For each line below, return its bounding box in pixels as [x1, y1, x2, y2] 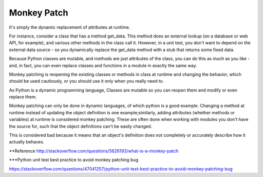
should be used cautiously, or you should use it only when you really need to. [9, 78, 164, 84]
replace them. [9, 94, 37, 100]
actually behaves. [9, 139, 45, 145]
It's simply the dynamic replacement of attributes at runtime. [9, 24, 131, 30]
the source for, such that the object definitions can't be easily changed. [9, 123, 152, 129]
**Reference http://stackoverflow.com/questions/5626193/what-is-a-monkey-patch [9, 148, 179, 154]
